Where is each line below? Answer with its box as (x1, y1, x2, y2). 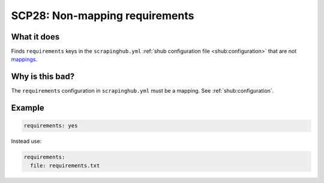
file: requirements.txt (30, 162, 100, 169)
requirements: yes (23, 123, 78, 129)
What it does (11, 32, 60, 42)
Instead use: (11, 138, 42, 145)
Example (11, 103, 44, 113)
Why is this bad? (11, 72, 75, 82)
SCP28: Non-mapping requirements (11, 9, 194, 22)
